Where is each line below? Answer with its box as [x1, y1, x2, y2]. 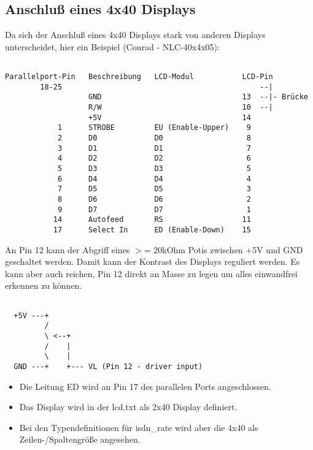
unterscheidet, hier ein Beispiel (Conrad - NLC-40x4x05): [5, 40, 220, 53]
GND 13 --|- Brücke [88, 93, 308, 102]
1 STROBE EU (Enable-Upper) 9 [57, 123, 251, 132]
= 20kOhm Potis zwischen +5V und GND [144, 243, 303, 256]
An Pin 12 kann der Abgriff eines [5, 243, 130, 256]
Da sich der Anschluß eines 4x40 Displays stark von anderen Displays [5, 28, 266, 41]
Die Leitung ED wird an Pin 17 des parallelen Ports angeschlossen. [19, 379, 271, 392]
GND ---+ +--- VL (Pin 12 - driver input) [14, 362, 203, 371]
